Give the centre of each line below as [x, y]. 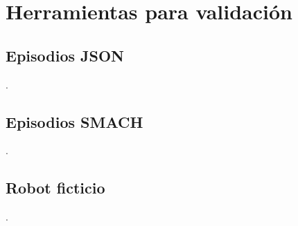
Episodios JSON [65, 55]
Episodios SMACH [74, 121]
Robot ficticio [55, 188]
